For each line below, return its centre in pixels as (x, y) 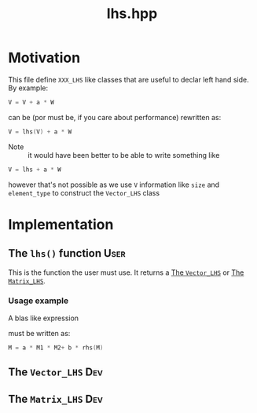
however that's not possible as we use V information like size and (114, 185)
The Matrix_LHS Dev (56, 398)
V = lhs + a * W (35, 170)
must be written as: (39, 333)
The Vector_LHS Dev (56, 373)
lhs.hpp (132, 14)
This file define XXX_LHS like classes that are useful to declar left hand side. (128, 79)
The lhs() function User (67, 253)
